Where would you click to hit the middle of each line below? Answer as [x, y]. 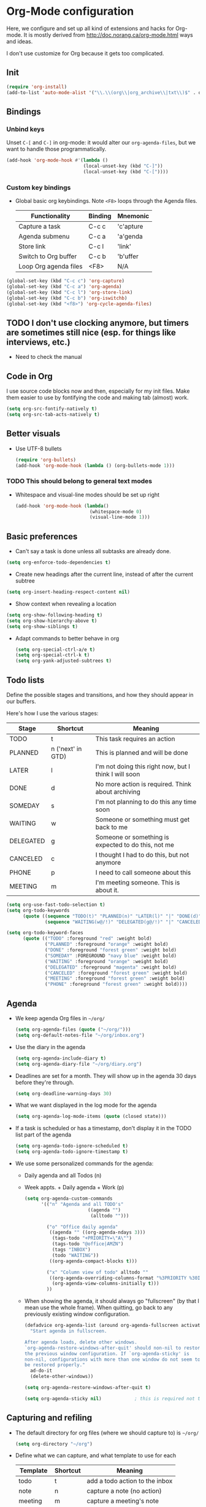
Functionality [51, 216]
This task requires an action [135, 739]
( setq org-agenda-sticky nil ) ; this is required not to [114, 1399]
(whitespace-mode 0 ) [116, 511]
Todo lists [25, 680]
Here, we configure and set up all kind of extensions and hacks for [90, 28]
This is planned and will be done [142, 752]
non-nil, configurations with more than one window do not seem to [112, 1359]
